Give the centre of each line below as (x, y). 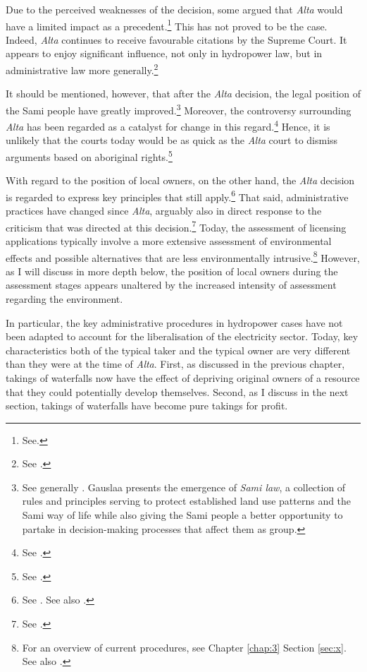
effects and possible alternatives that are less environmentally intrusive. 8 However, (183, 256)
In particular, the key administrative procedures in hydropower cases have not (174, 322)
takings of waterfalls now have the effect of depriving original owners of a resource (183, 377)
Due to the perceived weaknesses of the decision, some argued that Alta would (174, 9)
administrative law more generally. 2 (82, 69)
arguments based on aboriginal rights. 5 (89, 155)
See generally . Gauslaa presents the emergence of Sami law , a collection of (184, 487)
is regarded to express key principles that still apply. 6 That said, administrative (177, 196)
